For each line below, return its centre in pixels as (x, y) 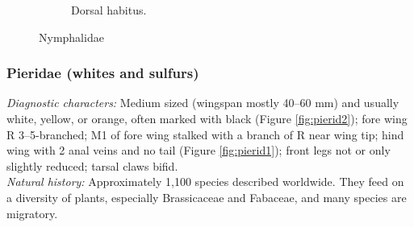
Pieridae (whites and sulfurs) (103, 73)
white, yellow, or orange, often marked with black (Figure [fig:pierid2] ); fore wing (207, 118)
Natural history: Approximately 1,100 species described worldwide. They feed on (205, 182)
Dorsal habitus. (109, 10)
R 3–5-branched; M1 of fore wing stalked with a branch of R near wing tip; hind (205, 134)
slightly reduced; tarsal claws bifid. (92, 165)
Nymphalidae (71, 37)
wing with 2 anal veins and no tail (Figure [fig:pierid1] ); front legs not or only (199, 150)
